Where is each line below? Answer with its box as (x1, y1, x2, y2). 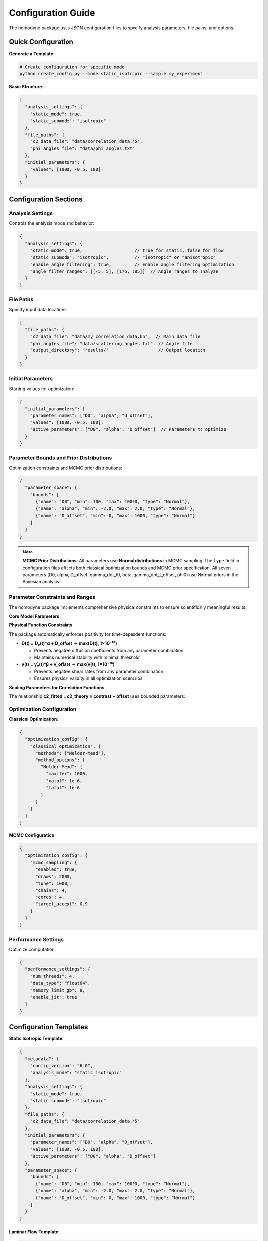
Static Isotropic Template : (9, 1035, 64, 1042)
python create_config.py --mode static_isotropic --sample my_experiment (19, 71, 203, 76)
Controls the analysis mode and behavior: (9, 220, 94, 226)
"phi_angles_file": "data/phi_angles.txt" (30, 145, 135, 151)
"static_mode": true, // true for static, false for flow (30, 248, 224, 253)
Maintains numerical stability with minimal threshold (34, 654, 140, 660)
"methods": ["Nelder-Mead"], (35, 750, 106, 756)
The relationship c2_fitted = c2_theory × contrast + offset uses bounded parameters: (9, 693, 186, 699)
